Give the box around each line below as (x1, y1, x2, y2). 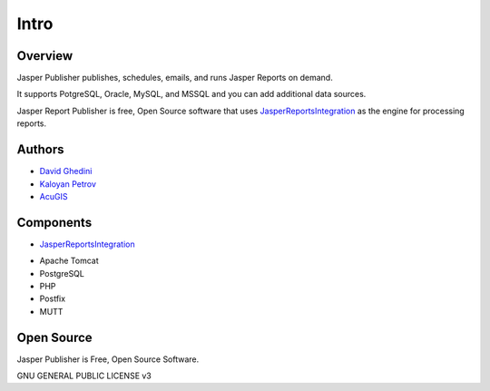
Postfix (39, 293, 66, 304)
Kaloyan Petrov (39, 178, 97, 190)
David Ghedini (39, 166, 93, 177)
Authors (16, 142, 64, 158)
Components (16, 214, 93, 230)
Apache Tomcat (39, 255, 99, 267)
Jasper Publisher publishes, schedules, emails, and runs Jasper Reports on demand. (16, 73, 333, 83)
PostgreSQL (39, 268, 85, 279)
